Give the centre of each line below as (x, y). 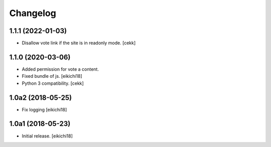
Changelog (33, 13)
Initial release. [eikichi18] (47, 136)
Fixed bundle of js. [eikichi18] (52, 76)
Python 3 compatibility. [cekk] (53, 83)
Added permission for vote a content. (60, 69)
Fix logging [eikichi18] (44, 109)
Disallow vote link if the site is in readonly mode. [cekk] (79, 43)
